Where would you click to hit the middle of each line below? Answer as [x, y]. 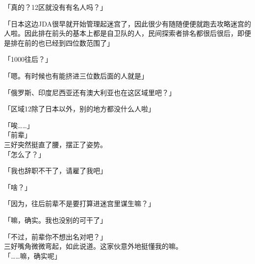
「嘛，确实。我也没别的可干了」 [55, 220]
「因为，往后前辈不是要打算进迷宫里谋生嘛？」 [79, 203]
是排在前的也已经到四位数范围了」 [59, 42]
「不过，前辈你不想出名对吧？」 [55, 236]
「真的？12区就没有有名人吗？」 [55, 7]
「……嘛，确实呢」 [33, 255]
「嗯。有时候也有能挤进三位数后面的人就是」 [76, 75]
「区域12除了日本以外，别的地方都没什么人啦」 [79, 109]
